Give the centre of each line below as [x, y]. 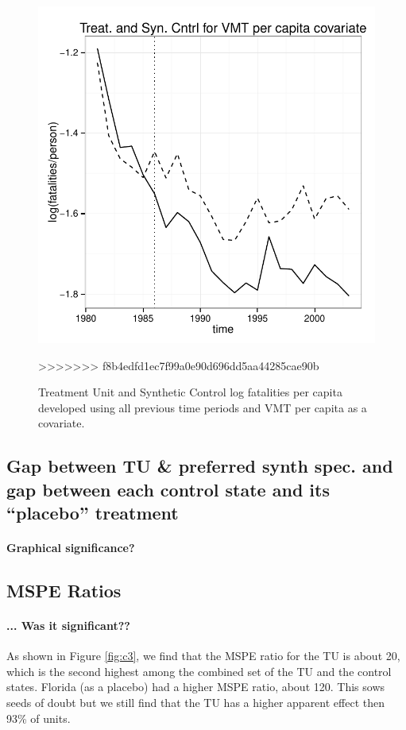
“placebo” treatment [93, 513]
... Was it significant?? [68, 626]
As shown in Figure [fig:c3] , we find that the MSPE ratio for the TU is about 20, [203, 656]
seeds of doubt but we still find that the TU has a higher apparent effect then [195, 703]
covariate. [62, 423]
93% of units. [39, 718]
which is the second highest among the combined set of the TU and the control [199, 671]
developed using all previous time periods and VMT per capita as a [203, 407]
